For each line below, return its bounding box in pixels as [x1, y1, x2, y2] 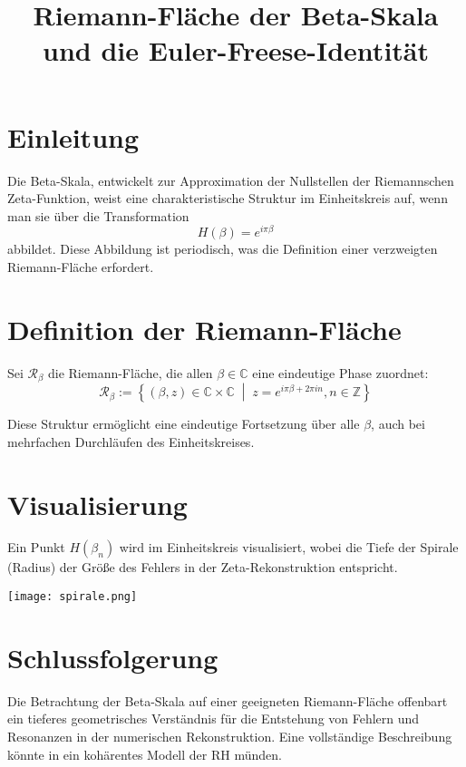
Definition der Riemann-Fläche [7, 310, 402, 347]
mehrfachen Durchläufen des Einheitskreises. [7, 432, 255, 451]
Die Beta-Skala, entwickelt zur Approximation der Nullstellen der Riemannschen [7, 170, 454, 189]
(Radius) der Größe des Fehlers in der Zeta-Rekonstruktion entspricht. [7, 558, 398, 577]
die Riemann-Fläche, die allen [48, 363, 213, 382]
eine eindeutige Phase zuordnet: [252, 363, 429, 382]
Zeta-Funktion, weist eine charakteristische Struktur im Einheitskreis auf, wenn [7, 189, 448, 208]
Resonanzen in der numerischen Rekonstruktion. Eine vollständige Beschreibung [7, 727, 452, 746]
